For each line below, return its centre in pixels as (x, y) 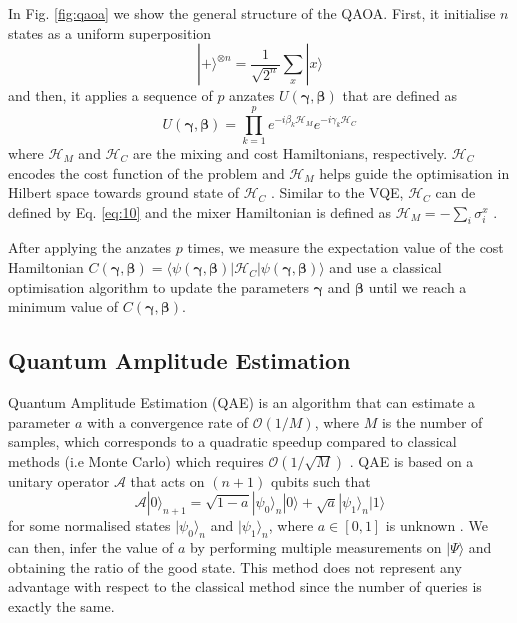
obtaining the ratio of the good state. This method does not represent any (235, 566)
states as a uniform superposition (110, 32)
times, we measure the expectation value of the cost (345, 247)
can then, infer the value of (91, 547)
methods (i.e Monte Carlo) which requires (136, 460)
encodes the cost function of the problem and (146, 172)
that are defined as (399, 95)
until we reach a (417, 286)
